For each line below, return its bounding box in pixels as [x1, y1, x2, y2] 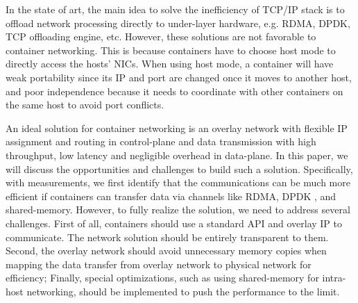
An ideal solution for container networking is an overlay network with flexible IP [6, 120, 348, 135]
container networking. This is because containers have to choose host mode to [6, 42, 336, 57]
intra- [322, 270, 346, 285]
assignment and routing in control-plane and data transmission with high [6, 134, 316, 149]
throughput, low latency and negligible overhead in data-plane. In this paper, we [6, 147, 348, 162]
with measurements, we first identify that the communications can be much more [6, 175, 350, 190]
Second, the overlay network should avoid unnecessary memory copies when [6, 243, 327, 258]
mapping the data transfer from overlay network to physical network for [6, 256, 312, 271]
